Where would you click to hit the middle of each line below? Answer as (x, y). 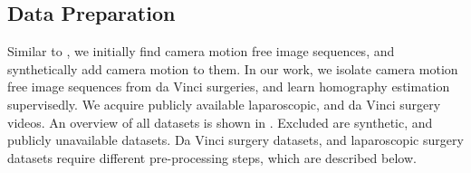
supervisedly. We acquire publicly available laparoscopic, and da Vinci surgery (224, 104)
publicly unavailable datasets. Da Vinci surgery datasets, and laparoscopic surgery (235, 140)
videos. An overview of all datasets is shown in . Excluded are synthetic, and (220, 122)
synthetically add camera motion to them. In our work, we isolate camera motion (233, 68)
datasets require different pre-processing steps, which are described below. (212, 157)
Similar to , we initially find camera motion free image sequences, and (201, 51)
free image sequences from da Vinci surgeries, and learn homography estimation (229, 86)
